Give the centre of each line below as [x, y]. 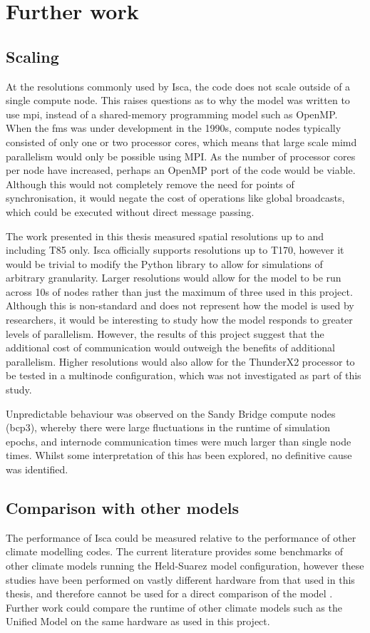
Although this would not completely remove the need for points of [150, 184]
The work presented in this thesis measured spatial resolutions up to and [165, 236]
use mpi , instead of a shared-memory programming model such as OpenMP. [172, 114]
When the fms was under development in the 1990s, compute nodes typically [174, 128]
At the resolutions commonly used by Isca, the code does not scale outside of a [178, 86]
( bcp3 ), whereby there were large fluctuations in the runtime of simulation [168, 427]
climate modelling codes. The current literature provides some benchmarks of [175, 551]
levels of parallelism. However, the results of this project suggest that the [165, 333]
